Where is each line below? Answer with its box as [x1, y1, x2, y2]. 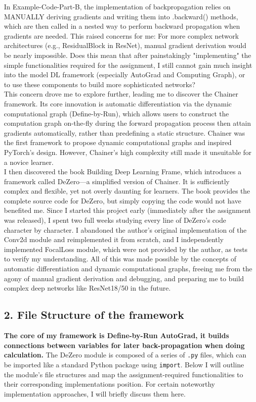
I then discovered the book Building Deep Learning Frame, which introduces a [4, 166, 242, 177]
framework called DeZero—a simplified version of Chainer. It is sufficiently [4, 176, 230, 186]
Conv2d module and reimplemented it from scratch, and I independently [4, 234, 224, 245]
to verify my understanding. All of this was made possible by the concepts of [4, 253, 236, 264]
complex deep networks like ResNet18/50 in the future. [4, 283, 171, 293]
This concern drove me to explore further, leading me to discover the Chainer [4, 89, 239, 99]
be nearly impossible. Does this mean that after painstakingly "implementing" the [4, 50, 251, 60]
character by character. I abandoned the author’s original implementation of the [4, 224, 247, 235]
